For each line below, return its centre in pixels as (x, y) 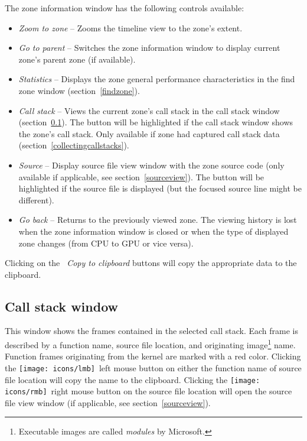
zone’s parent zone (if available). (77, 59)
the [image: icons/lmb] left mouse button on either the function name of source (153, 367)
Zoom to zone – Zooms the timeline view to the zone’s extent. (130, 27)
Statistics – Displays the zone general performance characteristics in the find (157, 79)
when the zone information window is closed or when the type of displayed (153, 231)
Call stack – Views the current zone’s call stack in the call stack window (149, 110)
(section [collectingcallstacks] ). (74, 145)
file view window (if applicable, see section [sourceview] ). (108, 402)
